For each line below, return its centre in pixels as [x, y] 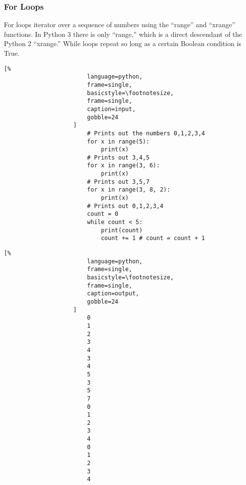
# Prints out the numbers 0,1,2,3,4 [146, 133]
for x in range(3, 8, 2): [129, 190]
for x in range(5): [118, 141]
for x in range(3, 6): [123, 166]
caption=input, [111, 109]
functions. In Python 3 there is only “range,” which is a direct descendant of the [123, 34]
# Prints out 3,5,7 [118, 182]
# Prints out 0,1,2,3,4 [125, 206]
